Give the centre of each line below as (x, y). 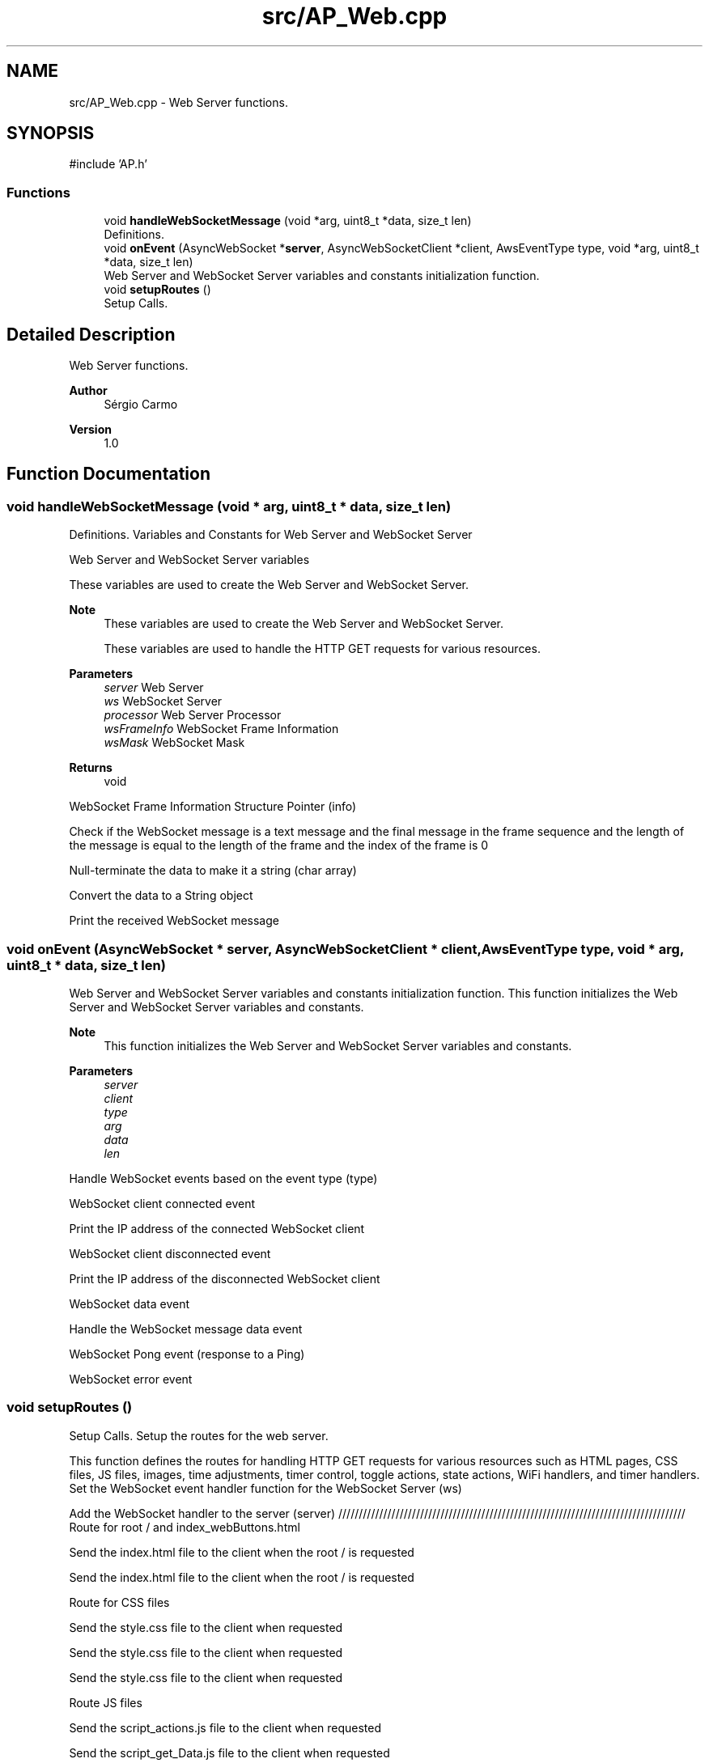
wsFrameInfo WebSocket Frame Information (221, 729)
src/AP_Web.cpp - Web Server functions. (178, 102)
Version (90, 430)
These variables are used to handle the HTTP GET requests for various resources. (322, 649)
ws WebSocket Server (163, 701)
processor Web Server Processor (193, 715)
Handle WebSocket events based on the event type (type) (223, 1178)
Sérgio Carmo (141, 405)
